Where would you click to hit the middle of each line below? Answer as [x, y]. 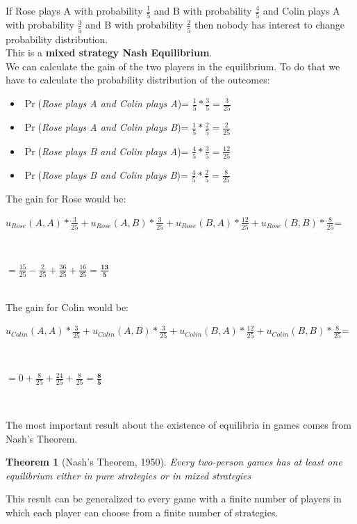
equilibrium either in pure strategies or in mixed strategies [128, 475]
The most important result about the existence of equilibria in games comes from [178, 425]
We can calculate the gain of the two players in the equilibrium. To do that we [173, 66]
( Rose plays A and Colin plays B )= [113, 127]
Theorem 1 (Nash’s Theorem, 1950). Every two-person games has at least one [174, 462]
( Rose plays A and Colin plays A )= [114, 103]
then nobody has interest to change [269, 25]
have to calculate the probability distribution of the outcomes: [138, 80]
